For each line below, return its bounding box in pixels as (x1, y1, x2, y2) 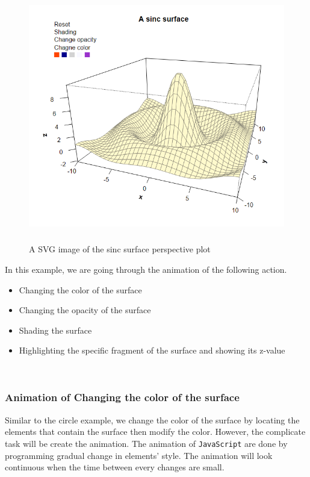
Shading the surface (19, 323, 92, 336)
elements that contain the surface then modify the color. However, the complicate (5, 425, 306, 438)
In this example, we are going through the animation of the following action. (5, 263, 287, 275)
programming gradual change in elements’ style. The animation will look (5, 449, 273, 461)
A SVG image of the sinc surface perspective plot (29, 243, 211, 255)
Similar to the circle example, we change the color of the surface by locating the (5, 413, 300, 426)
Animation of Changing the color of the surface (5, 390, 240, 405)
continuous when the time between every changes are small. (5, 461, 225, 473)
